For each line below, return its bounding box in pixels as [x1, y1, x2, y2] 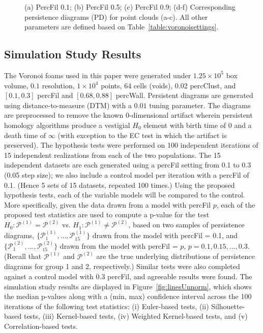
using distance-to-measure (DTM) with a [4, 99, 132, 110]
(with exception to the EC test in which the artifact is [57, 129, 227, 140]
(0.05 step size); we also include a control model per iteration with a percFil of [4, 169, 249, 180]
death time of [4, 129, 46, 140]
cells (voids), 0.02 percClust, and [133, 80, 236, 90]
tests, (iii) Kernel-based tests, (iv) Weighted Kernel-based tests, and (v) [23, 311, 248, 321]
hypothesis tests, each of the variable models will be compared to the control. [4, 189, 245, 200]
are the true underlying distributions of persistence [96, 251, 255, 261]
